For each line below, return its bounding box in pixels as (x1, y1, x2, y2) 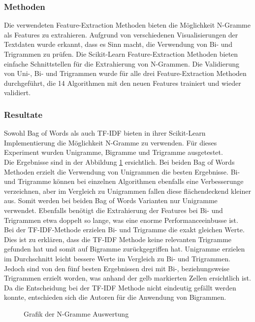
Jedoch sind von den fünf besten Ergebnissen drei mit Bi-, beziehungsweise (4, 263, 230, 273)
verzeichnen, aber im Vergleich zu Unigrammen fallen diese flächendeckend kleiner (4, 185, 251, 196)
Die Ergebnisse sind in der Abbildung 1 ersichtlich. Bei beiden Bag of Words (4, 156, 235, 167)
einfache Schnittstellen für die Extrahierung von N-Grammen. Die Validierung (4, 58, 239, 69)
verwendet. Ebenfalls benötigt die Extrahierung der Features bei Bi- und (4, 205, 223, 215)
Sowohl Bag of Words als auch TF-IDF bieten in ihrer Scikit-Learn (4, 128, 206, 138)
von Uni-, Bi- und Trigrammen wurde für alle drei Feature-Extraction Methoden (4, 68, 247, 78)
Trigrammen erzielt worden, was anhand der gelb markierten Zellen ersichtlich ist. (4, 273, 251, 283)
